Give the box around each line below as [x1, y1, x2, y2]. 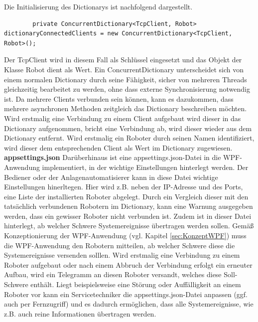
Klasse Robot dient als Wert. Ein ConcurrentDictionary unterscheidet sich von [4, 64, 244, 74]
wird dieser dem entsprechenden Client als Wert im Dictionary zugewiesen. [4, 142, 233, 153]
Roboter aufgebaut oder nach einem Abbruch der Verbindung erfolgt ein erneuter [4, 259, 253, 270]
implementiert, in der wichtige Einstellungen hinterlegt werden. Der [42, 161, 249, 172]
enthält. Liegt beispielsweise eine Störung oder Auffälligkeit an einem [30, 279, 241, 290]
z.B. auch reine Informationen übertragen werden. [4, 308, 156, 319]
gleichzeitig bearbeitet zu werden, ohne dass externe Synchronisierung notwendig [4, 84, 250, 94]
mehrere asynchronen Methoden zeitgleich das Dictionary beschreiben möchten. [4, 103, 247, 114]
